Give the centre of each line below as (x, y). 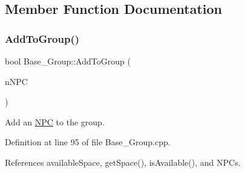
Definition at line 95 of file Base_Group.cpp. (88, 142)
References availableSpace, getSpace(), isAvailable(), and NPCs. (123, 162)
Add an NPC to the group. (55, 121)
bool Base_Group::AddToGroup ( (68, 61)
